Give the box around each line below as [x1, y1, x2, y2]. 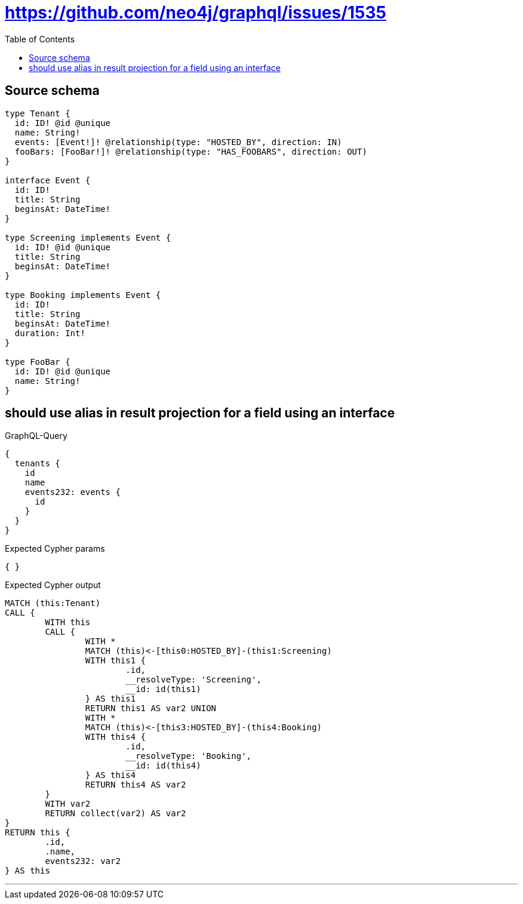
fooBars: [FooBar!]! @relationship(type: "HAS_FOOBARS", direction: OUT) [14, 146, 367, 156]
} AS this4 [85, 770, 136, 780]
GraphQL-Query [5, 431, 67, 441]
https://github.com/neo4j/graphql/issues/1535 [5, 2, 387, 23]
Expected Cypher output [5, 580, 101, 591]
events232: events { [24, 487, 121, 497]
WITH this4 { [85, 732, 146, 742]
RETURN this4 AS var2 [85, 780, 186, 790]
